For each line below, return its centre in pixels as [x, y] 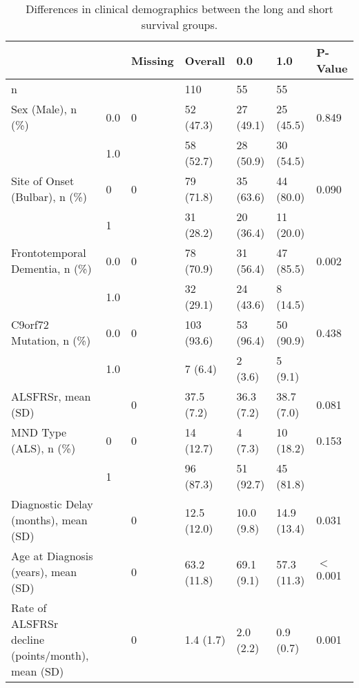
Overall [205, 60]
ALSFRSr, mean [51, 396]
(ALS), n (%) [43, 448]
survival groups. [179, 25]
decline [28, 639]
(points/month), [50, 655]
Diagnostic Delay [52, 504]
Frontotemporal [49, 252]
